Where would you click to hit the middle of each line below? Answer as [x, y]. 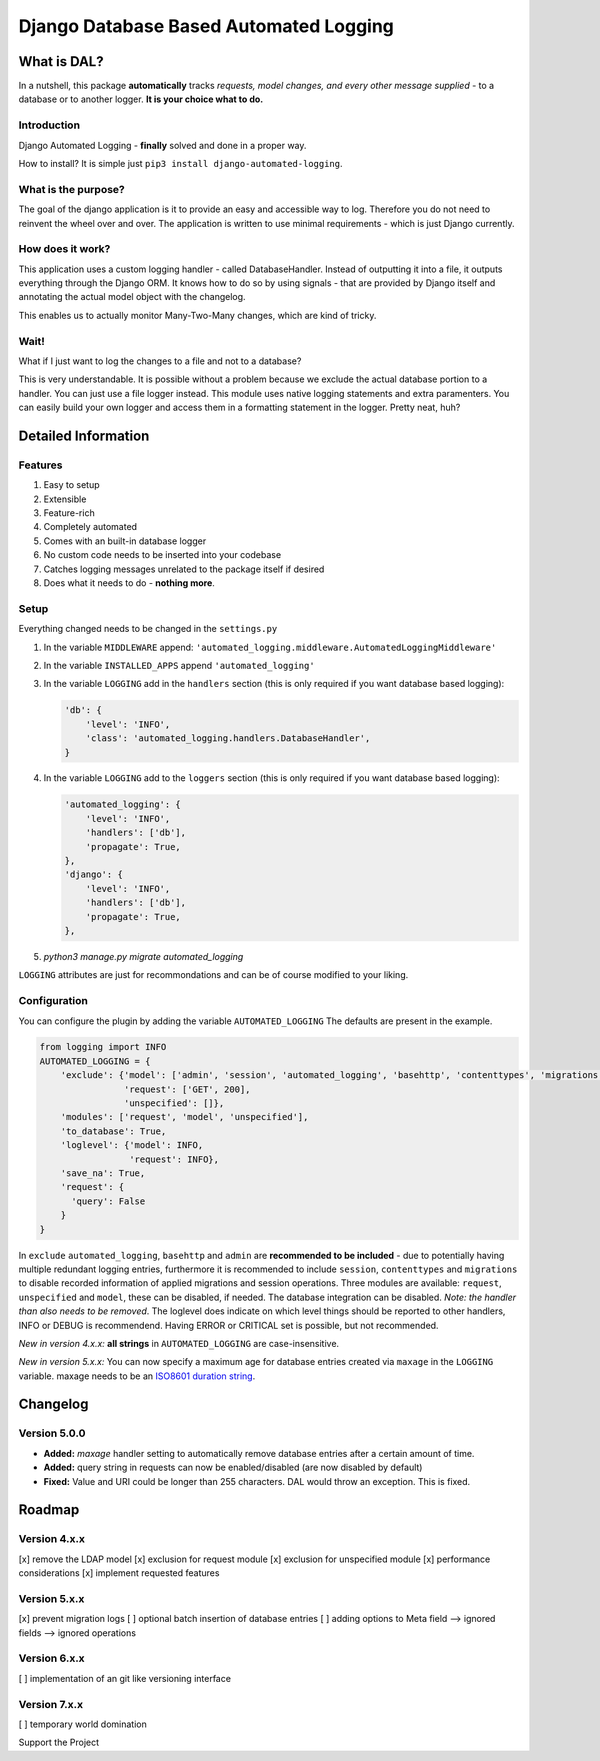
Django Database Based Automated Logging [206, 26]
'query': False [108, 1201]
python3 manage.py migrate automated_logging [143, 956]
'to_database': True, [113, 1131]
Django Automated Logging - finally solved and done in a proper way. [162, 145]
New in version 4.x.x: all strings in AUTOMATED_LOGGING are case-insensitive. [179, 1343]
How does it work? [64, 249]
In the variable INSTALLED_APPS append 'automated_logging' [179, 665]
